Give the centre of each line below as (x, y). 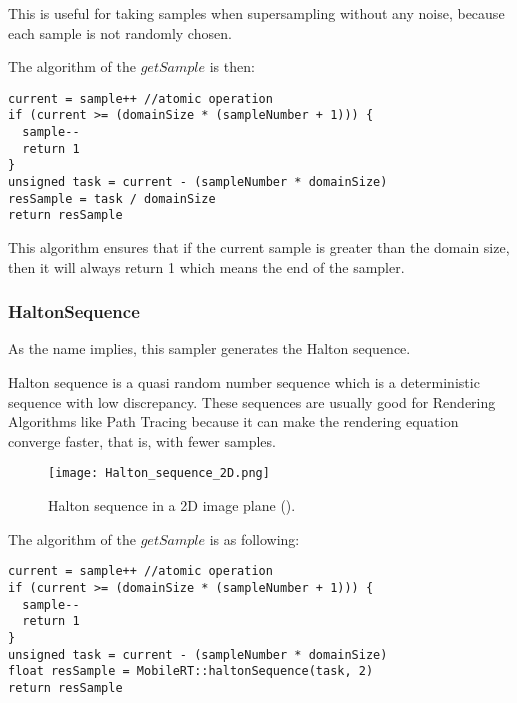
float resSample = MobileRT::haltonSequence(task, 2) (191, 671)
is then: (232, 66)
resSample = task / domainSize (112, 198)
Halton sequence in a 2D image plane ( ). (172, 505)
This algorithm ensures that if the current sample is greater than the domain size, (259, 247)
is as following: (254, 538)
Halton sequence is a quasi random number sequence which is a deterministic (244, 382)
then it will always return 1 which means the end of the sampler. (206, 266)
